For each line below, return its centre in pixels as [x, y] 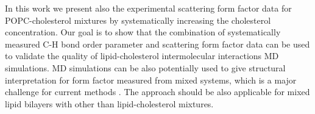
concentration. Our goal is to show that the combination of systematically [143, 32]
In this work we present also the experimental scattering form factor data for [148, 8]
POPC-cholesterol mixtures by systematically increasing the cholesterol [138, 20]
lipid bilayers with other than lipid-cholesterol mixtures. [109, 103]
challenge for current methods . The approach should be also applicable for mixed [157, 92]
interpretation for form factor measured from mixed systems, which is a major [151, 80]
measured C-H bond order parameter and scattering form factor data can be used [157, 44]
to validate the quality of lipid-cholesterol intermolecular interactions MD [142, 56]
